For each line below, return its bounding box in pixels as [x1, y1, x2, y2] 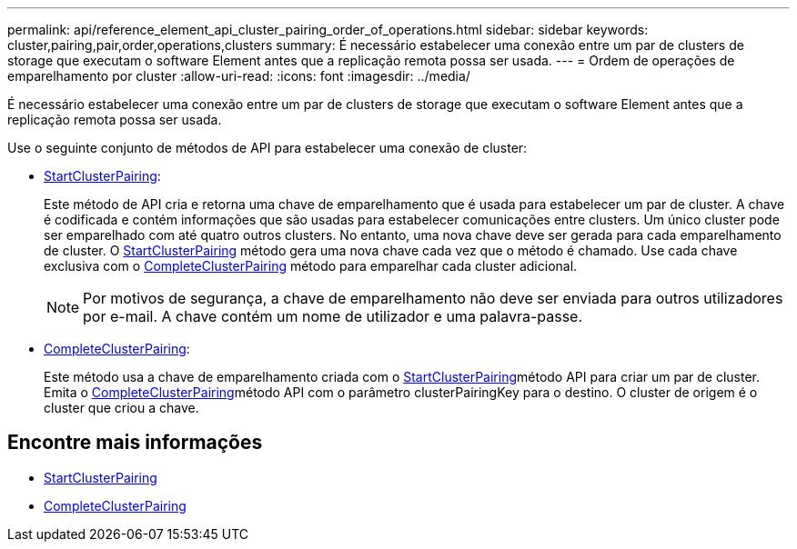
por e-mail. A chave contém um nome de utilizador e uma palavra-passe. [83, 307, 583, 325]
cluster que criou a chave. [44, 400, 199, 415]
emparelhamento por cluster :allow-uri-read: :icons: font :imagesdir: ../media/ [7, 68, 470, 84]
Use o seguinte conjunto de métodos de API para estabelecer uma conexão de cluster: [7, 140, 528, 155]
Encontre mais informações [7, 431, 263, 454]
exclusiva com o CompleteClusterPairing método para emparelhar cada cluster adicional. [44, 258, 578, 274]
